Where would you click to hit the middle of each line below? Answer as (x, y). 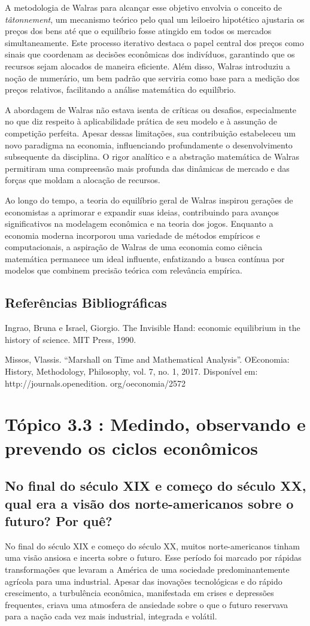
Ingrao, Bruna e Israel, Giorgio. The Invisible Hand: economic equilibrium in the (153, 328)
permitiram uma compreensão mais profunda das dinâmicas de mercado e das (147, 168)
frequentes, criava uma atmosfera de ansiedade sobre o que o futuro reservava (147, 604)
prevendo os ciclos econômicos (131, 447)
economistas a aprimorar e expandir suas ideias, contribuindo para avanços (142, 212)
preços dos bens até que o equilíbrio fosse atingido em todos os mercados (138, 31)
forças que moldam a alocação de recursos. (83, 180)
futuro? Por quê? (59, 520)
